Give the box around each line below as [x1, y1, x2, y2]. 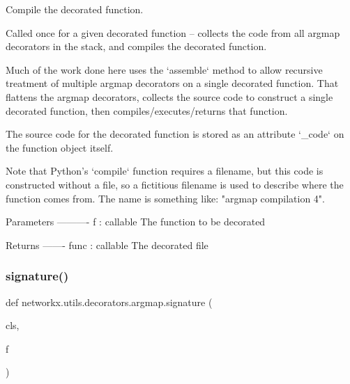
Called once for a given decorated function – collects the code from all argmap [6, 25, 340, 40]
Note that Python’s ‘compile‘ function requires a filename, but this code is [6, 163, 324, 178]
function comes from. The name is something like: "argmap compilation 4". [6, 191, 325, 205]
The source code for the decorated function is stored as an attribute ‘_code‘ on [6, 127, 344, 141]
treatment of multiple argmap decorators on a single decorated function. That [6, 76, 339, 90]
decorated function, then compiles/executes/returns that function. [6, 103, 288, 118]
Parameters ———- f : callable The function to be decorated [6, 214, 266, 229]
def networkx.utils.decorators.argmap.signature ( [6, 294, 213, 309]
